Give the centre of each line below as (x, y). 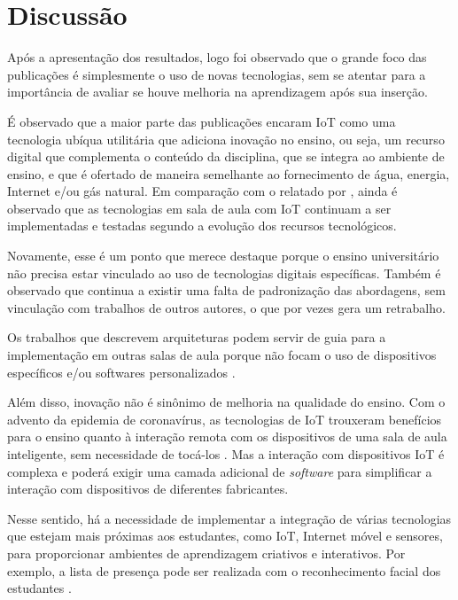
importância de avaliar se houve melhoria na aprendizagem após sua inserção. (217, 92)
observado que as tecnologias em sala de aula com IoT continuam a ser (199, 208)
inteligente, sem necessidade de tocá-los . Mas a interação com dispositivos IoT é (226, 454)
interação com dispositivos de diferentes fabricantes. (148, 489)
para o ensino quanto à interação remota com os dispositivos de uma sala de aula (227, 436)
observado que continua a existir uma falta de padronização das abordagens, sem (226, 290)
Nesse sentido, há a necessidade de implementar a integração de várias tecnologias (229, 518)
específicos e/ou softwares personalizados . (121, 372)
